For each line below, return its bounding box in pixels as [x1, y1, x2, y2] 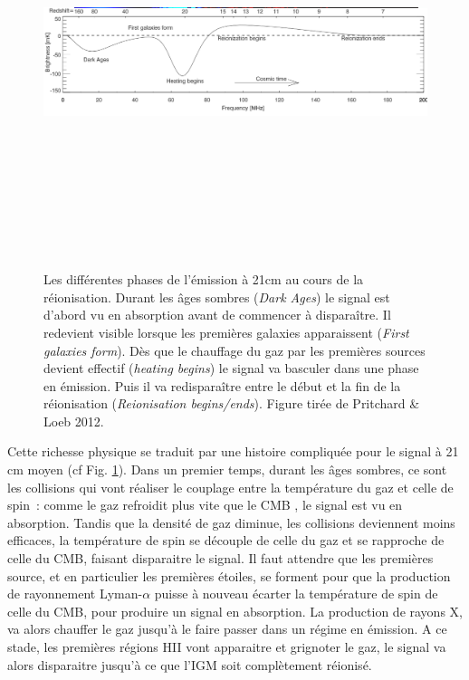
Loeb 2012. [43, 411, 104, 430]
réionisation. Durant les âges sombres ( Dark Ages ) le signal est [43, 287, 390, 306]
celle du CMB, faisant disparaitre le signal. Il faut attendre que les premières [7, 549, 434, 568]
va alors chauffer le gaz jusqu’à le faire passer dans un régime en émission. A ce [7, 619, 447, 638]
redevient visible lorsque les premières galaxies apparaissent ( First [43, 322, 409, 341]
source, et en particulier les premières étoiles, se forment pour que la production [7, 566, 451, 585]
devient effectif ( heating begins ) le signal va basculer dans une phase [43, 359, 419, 378]
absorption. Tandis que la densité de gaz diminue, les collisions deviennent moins [7, 512, 455, 532]
